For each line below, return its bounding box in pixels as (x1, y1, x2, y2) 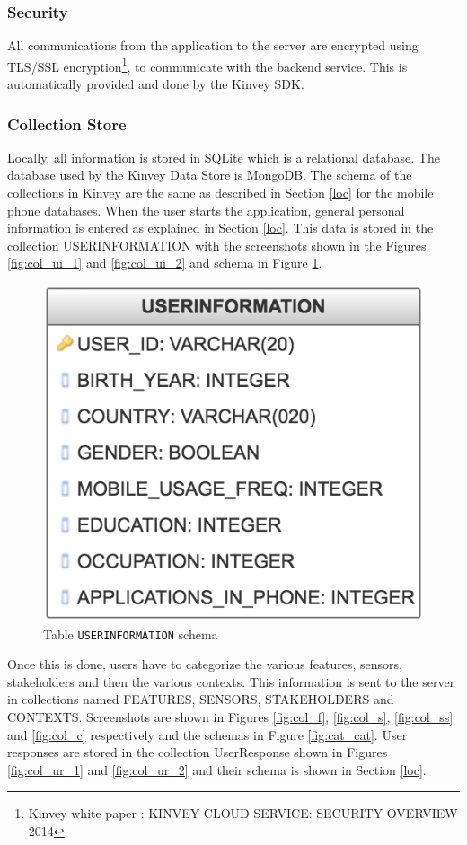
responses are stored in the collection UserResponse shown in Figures (7, 743, 388, 761)
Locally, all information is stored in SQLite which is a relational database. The (7, 147, 440, 166)
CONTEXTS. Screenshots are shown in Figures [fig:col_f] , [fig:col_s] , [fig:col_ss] (7, 708, 454, 726)
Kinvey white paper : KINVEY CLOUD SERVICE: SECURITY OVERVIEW (28, 804, 458, 823)
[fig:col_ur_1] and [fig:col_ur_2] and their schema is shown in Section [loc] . (7, 760, 427, 779)
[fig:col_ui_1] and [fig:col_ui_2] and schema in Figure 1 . (7, 253, 322, 272)
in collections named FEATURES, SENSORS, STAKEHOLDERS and (7, 690, 394, 709)
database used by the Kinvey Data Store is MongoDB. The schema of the (7, 165, 412, 184)
